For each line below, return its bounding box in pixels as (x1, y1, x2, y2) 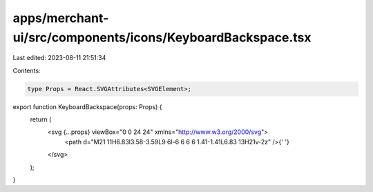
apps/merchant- (12, 10, 109, 26)
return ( (30, 115, 52, 124)
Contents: (12, 66, 41, 75)
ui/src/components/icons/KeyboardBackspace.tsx (12, 30, 312, 45)
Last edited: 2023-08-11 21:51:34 (12, 54, 106, 62)
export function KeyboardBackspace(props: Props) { (12, 102, 162, 111)
